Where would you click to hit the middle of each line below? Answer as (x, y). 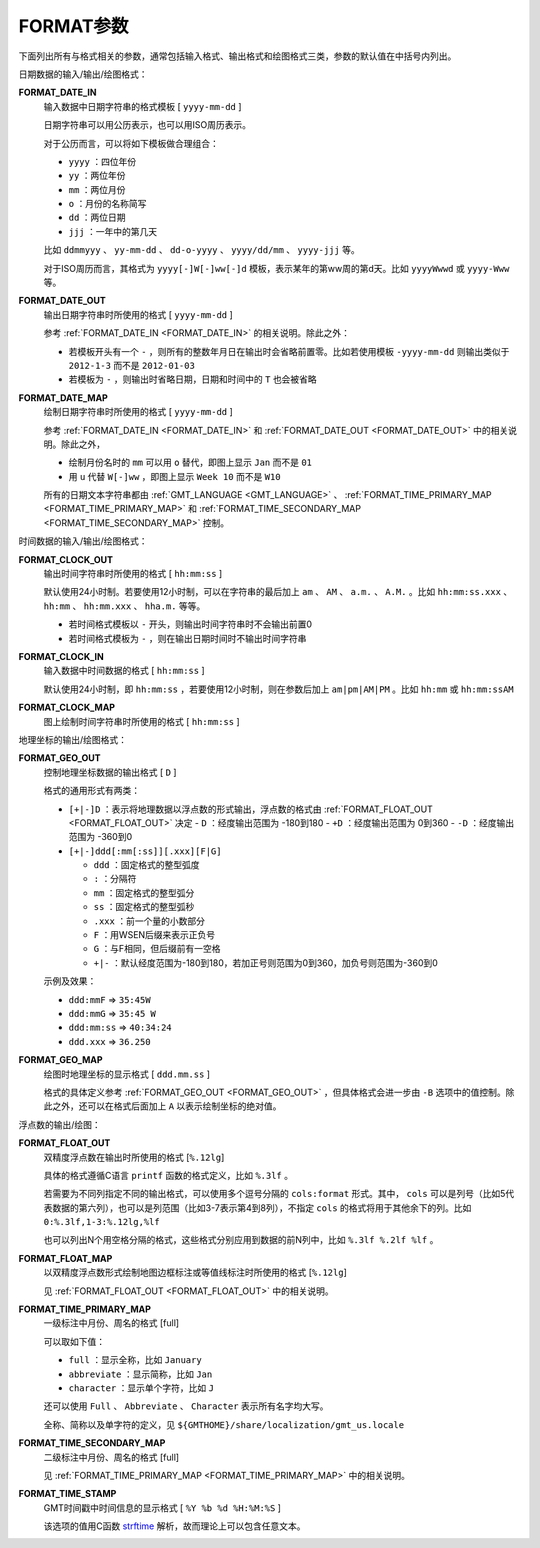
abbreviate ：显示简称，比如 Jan (140, 1374)
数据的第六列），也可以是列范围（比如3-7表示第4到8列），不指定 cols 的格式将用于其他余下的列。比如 (261, 1207)
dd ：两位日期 (97, 217)
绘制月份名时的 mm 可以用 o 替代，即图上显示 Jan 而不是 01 (190, 462)
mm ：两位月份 (97, 189)
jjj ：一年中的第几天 (113, 231)
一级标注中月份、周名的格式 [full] (111, 1323)
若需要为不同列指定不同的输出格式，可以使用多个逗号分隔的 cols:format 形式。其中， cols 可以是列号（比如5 (274, 1194)
